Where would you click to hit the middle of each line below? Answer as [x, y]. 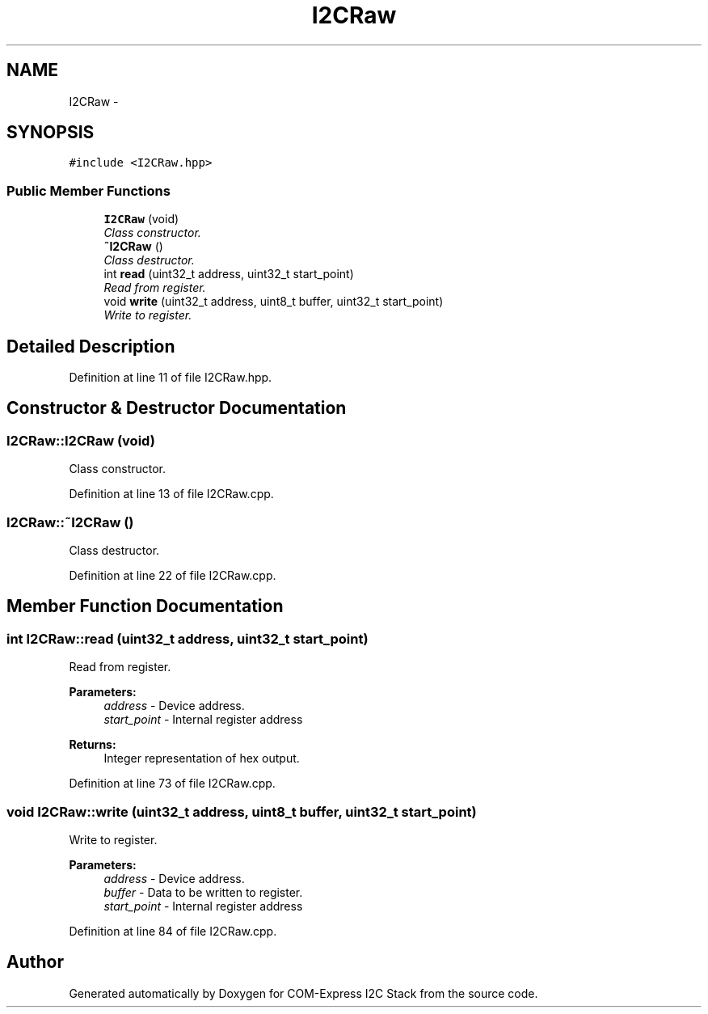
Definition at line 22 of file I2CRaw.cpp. [173, 575]
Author [35, 962]
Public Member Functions [88, 190]
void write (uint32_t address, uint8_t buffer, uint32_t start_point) [274, 302]
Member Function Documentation [145, 606]
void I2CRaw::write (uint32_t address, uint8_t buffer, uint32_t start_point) [242, 811]
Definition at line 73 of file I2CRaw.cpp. [172, 784]
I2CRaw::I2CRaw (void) [81, 440]
